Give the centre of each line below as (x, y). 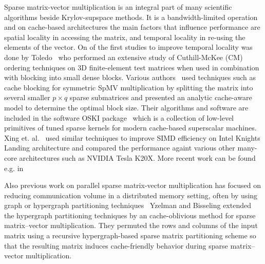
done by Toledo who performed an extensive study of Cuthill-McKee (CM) (124, 57)
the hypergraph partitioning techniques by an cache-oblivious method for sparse (130, 215)
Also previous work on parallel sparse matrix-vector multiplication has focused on (133, 185)
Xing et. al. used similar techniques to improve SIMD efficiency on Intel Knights (132, 137)
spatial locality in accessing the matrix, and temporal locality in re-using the (125, 37)
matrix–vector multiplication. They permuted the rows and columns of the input (131, 225)
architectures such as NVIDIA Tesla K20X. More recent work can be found (137, 157)
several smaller (27, 97)
